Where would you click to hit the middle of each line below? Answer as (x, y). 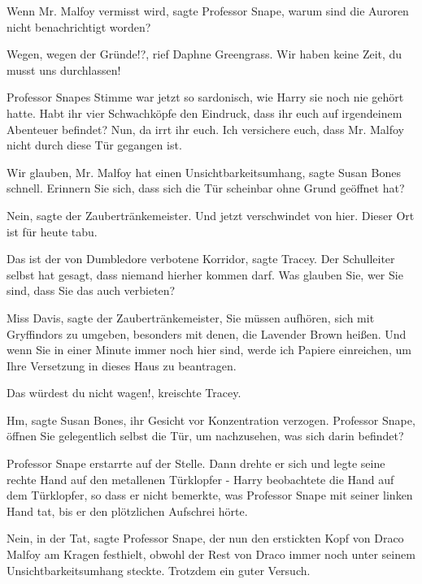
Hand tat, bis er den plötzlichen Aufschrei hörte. (127, 510)
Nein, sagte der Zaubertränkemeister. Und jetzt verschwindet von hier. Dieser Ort (211, 215)
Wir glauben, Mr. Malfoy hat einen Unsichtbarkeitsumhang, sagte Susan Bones (204, 172)
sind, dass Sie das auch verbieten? (91, 290)
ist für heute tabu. (52, 231)
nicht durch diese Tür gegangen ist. (94, 145)
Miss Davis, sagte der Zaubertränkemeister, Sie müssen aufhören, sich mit (191, 317)
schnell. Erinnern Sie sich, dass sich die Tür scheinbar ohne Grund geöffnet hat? (206, 188)
